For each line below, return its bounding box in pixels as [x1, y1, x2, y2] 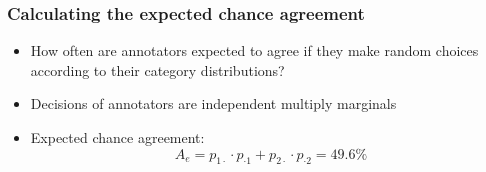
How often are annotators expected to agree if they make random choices [30, 40, 479, 61]
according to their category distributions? [30, 59, 285, 80]
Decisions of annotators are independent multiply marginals [30, 93, 397, 114]
